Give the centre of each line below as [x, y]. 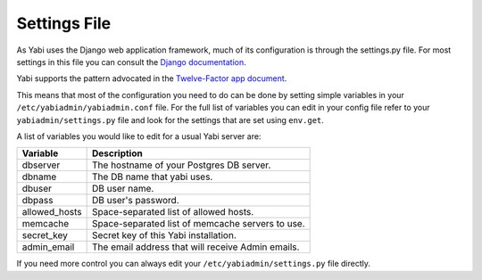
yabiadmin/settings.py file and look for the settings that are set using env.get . [170, 119]
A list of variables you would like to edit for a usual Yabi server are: [139, 136]
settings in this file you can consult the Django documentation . [132, 62]
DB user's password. [136, 201]
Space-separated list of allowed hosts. [173, 212]
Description [117, 153]
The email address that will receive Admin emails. [196, 247]
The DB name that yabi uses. [153, 177]
